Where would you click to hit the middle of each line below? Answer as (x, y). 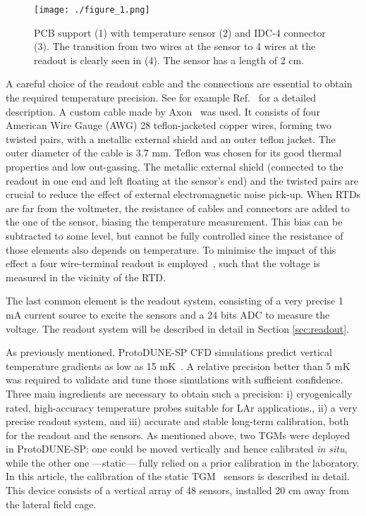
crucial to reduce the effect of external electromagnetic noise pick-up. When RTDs (183, 194)
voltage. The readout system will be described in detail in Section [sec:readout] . (177, 328)
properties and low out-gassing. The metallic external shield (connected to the (175, 166)
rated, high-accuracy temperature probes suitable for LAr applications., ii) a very (182, 407)
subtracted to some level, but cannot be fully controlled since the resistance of (175, 235)
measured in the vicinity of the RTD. (86, 277)
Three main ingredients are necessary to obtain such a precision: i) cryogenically (179, 393)
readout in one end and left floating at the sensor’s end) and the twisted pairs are (182, 180)
